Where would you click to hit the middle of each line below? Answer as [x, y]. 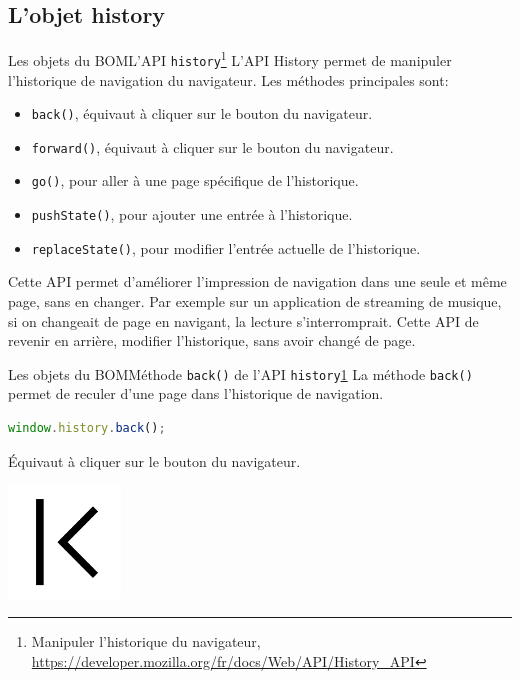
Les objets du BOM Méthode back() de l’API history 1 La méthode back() [240, 373]
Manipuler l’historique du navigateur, [146, 641]
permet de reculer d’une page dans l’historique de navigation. [196, 393]
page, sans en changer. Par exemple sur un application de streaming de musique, [255, 300]
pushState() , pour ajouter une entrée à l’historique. [192, 214]
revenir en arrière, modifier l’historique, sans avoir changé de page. [212, 340]
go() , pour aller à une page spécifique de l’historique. [195, 180]
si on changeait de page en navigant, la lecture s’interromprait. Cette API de [243, 320]
